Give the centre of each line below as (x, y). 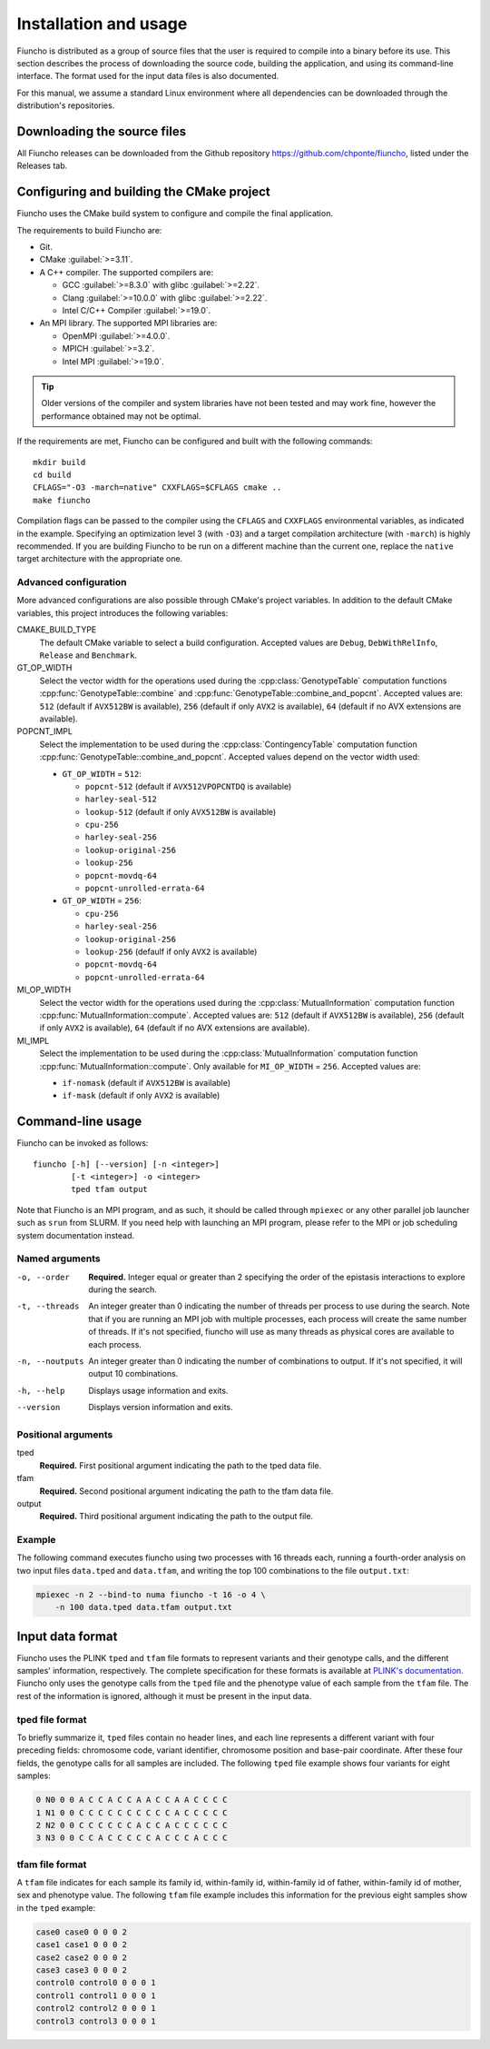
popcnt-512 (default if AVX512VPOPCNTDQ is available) (188, 786)
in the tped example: (56, 1907)
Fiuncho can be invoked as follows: (83, 1143)
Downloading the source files (101, 131)
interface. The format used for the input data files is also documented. (148, 76)
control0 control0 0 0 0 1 (96, 1983)
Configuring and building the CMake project (144, 192)
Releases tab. (42, 166)
